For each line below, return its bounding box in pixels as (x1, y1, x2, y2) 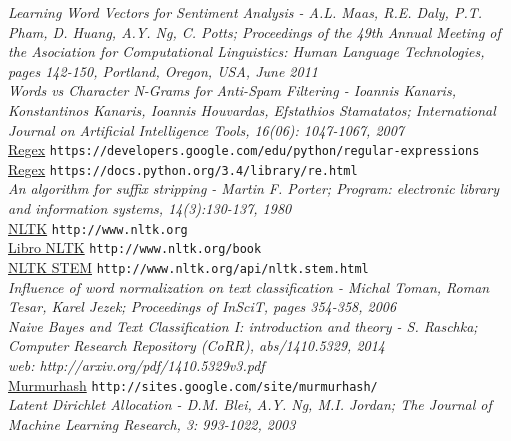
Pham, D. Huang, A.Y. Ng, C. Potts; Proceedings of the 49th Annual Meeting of (8, 21, 501, 42)
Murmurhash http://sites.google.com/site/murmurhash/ (8, 374, 378, 395)
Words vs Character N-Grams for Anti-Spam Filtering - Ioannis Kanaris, (8, 80, 456, 101)
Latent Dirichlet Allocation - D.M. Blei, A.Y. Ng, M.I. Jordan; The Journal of (8, 394, 492, 415)
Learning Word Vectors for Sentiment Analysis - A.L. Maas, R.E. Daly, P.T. (8, 2, 483, 22)
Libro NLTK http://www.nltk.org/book (8, 237, 262, 258)
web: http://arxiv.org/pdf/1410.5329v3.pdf (8, 355, 265, 375)
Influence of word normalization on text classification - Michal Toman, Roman (8, 276, 490, 297)
